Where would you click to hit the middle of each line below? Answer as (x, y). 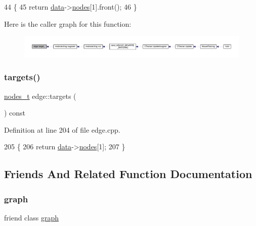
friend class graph (31, 218)
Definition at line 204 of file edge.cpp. (62, 129)
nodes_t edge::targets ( (40, 96)
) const (15, 113)
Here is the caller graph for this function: (68, 23)
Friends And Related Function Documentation (128, 174)
